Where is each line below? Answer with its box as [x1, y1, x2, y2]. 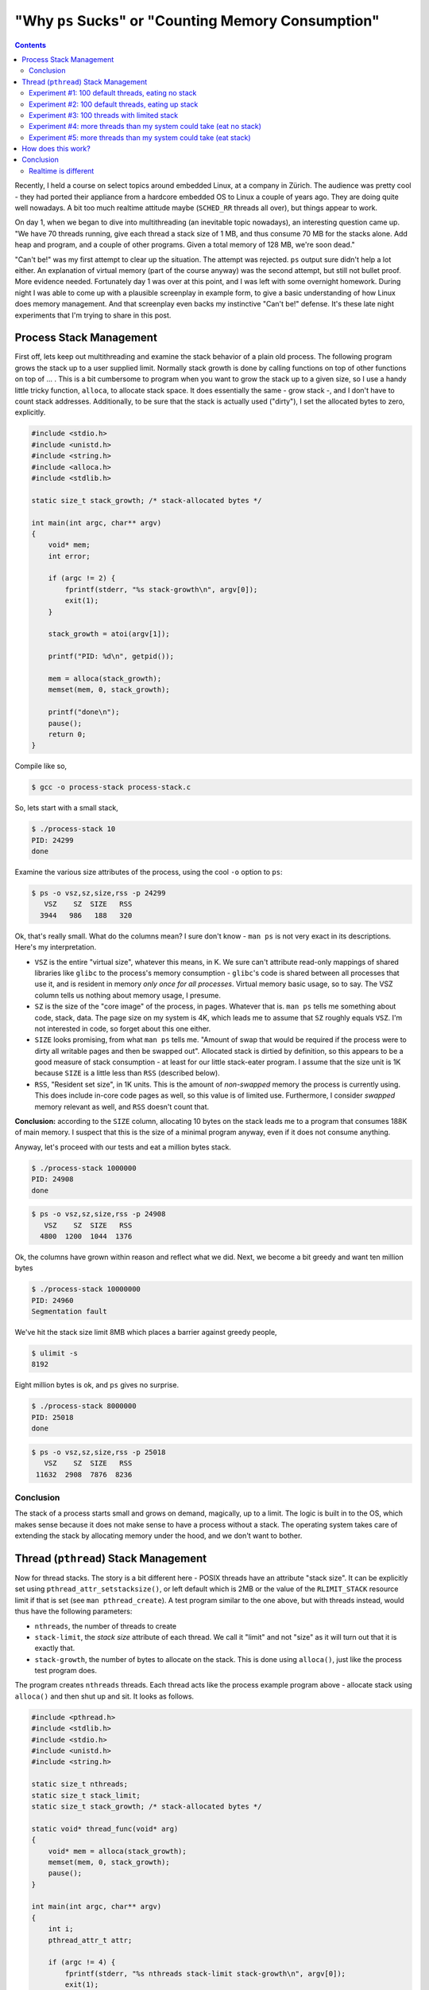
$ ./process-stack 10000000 [31, 1285, 141, 1293]
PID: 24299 [31, 836, 74, 845]
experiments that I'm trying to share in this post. [14, 310, 172, 320]
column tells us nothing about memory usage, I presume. [34, 990, 222, 1000]
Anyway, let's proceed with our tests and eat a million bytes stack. [14, 1142, 232, 1152]
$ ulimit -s [31, 1349, 79, 1358]
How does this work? [21, 144, 91, 154]
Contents [14, 40, 47, 49]
